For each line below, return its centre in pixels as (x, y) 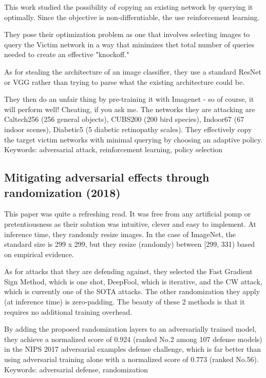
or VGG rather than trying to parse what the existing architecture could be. (125, 82)
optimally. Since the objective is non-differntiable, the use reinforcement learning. (132, 17)
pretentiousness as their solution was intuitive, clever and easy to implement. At (130, 223)
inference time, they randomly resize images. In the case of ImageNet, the (120, 234)
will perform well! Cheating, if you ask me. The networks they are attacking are (130, 109)
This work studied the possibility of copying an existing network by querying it (129, 7)
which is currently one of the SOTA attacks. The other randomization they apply (132, 291)
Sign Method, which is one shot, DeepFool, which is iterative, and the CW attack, (133, 281)
